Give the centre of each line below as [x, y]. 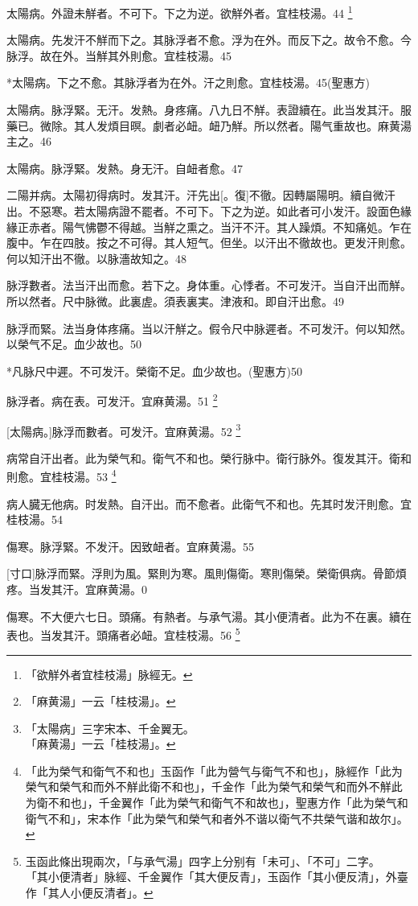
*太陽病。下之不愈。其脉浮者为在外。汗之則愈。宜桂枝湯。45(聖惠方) [188, 82]
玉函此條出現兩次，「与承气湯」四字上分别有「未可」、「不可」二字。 [203, 861]
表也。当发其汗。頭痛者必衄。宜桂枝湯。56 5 [123, 634]
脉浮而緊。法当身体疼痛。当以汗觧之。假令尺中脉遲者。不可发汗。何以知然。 [209, 328]
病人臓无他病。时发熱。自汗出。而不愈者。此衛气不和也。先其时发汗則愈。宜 [209, 503]
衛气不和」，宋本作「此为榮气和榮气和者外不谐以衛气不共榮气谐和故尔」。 [217, 818]
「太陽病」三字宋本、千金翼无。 [110, 728]
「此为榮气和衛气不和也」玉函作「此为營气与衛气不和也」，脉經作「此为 [214, 770]
